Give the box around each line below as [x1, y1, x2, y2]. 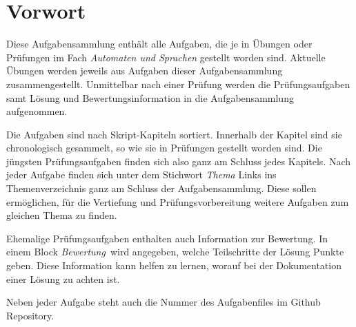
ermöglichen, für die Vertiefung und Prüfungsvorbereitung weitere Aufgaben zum [6, 194, 349, 209]
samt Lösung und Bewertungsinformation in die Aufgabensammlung [6, 90, 294, 105]
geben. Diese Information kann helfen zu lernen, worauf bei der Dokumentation [6, 258, 342, 273]
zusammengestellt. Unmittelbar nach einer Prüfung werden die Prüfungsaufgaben [6, 76, 350, 91]
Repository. [6, 308, 55, 322]
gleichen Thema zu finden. [6, 208, 117, 222]
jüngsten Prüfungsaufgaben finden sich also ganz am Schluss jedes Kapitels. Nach [6, 154, 351, 168]
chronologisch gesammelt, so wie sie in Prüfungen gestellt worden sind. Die [6, 140, 322, 155]
